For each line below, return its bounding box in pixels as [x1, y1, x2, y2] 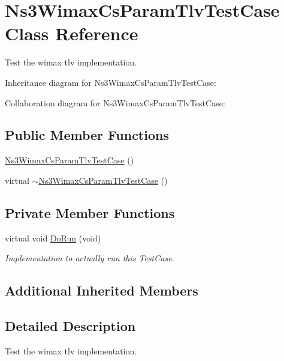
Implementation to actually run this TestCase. [5, 252, 174, 264]
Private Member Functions [5, 203, 175, 222]
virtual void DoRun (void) [5, 231, 101, 244]
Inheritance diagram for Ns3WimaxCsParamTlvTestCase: [5, 76, 216, 88]
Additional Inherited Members [5, 281, 198, 300]
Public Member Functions [5, 126, 169, 144]
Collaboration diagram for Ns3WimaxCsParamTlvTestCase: [5, 96, 225, 109]
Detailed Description [5, 317, 136, 335]
